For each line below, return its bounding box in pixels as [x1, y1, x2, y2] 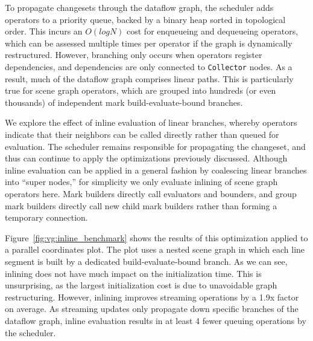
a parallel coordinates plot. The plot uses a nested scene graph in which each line [5, 243, 305, 256]
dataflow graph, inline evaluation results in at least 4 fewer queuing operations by [5, 314, 306, 326]
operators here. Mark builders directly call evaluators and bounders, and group [5, 187, 297, 200]
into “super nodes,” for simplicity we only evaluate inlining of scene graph [5, 175, 278, 188]
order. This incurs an [5, 25, 83, 37]
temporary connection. [5, 211, 88, 224]
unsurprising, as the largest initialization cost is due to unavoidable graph [5, 279, 277, 291]
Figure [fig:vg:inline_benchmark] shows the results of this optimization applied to [5, 231, 308, 244]
